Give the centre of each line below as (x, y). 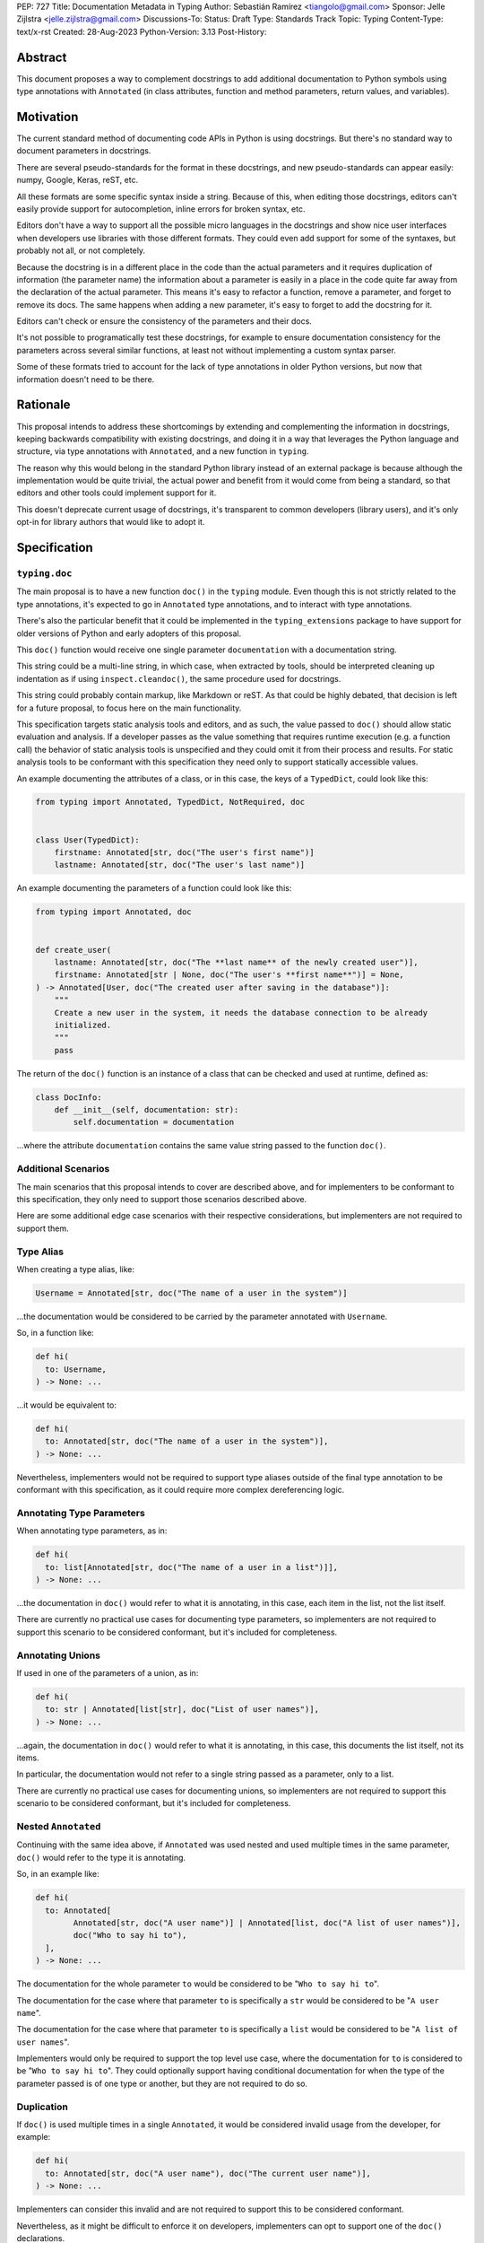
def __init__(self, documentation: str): (147, 1110)
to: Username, (76, 1369)
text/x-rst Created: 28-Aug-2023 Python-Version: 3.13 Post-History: (142, 31)
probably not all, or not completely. (81, 250)
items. (28, 1758)
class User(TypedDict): (88, 840)
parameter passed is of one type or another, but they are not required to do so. (162, 2083)
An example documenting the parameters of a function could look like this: (154, 888)
